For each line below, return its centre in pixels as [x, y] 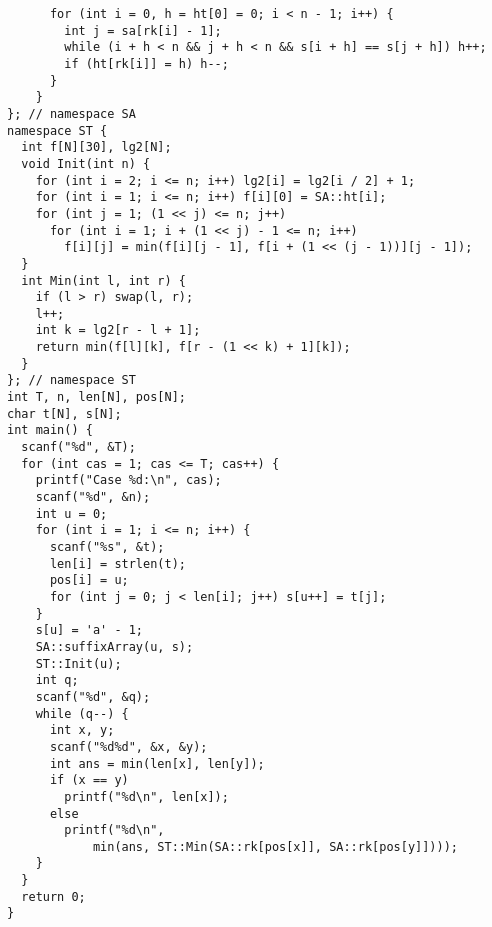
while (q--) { [82, 713]
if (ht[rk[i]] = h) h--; [146, 63]
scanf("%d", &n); [93, 497]
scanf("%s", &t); [107, 547]
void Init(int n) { [86, 163]
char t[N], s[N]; [64, 413]
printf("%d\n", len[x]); [146, 796]
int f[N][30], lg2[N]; [96, 147]
